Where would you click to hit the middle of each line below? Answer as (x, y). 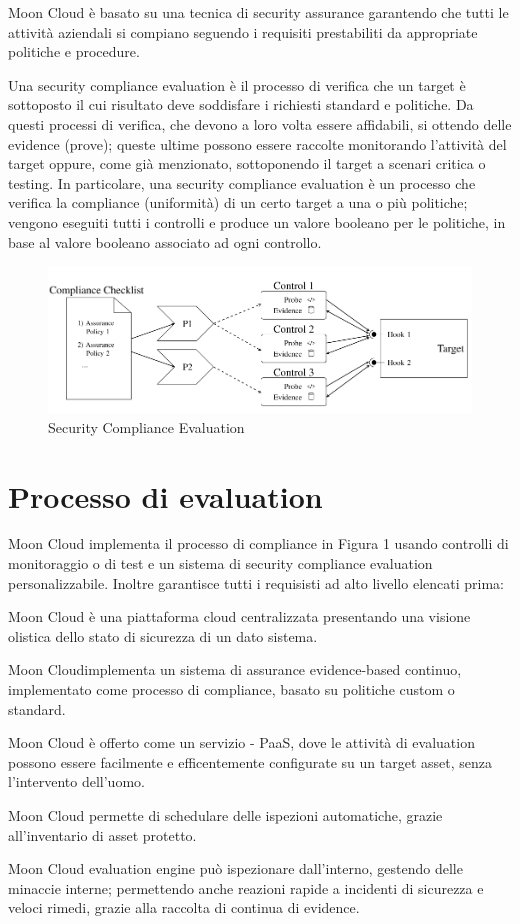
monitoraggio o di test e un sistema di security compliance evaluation (220, 563)
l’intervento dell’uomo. (76, 781)
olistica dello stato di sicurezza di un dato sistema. (163, 635)
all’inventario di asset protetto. (102, 834)
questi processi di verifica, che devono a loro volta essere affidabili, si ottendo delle (260, 123)
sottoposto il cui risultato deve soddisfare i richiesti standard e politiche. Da (241, 104)
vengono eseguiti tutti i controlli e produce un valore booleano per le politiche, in (257, 221)
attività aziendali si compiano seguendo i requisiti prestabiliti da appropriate (243, 31)
